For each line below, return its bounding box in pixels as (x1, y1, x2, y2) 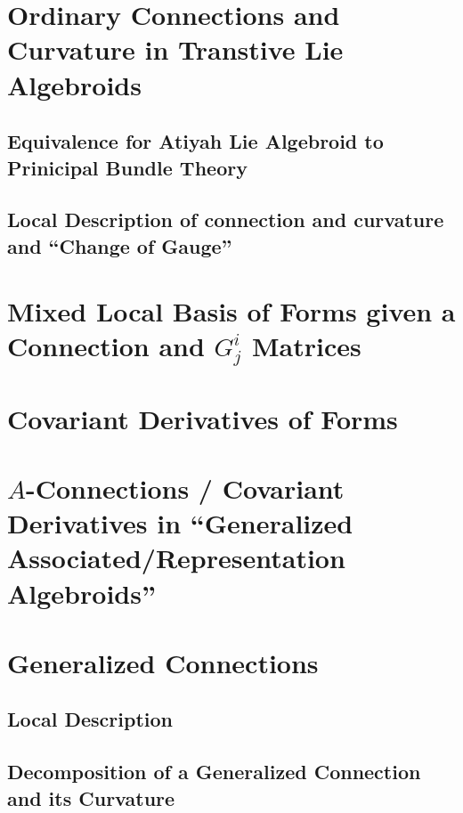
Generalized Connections (7, 644, 319, 680)
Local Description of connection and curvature (7, 206, 444, 233)
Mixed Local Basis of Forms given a (7, 293, 456, 329)
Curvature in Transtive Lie (7, 31, 344, 68)
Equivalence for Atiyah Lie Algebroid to (7, 127, 384, 155)
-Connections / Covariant (26, 469, 345, 506)
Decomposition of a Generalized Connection (7, 758, 421, 785)
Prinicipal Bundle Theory (7, 153, 248, 181)
